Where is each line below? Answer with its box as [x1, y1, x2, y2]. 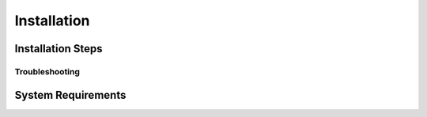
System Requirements [14, 88, 127, 102]
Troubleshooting [14, 66, 81, 77]
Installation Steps [14, 42, 103, 55]
